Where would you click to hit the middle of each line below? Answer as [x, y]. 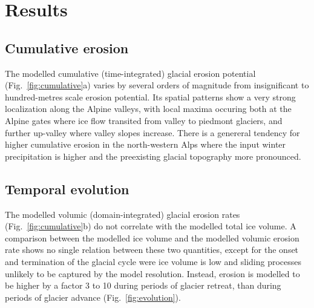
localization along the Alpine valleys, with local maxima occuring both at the [148, 109]
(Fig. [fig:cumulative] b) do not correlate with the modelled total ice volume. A [151, 226]
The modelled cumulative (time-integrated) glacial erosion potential [130, 73]
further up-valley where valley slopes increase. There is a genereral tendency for [152, 132]
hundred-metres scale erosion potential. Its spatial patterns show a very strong [150, 97]
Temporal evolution [67, 188]
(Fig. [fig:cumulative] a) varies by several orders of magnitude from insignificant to [157, 85]
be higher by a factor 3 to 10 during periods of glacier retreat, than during [143, 285]
